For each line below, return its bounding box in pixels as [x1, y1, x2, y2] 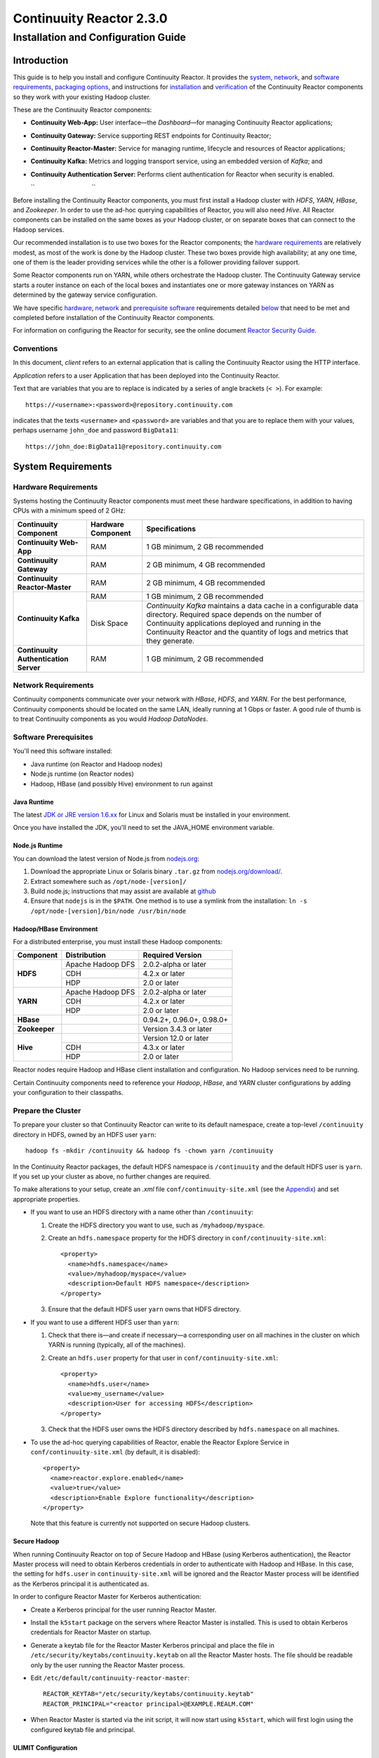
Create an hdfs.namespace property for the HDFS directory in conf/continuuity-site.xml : [48, 1233, 326, 1242]
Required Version [142, 950, 202, 960]
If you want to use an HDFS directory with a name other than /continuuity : [30, 1208, 254, 1217]
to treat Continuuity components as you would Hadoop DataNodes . [13, 714, 208, 724]
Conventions [13, 344, 58, 354]
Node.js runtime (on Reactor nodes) [30, 770, 135, 778]
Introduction [13, 54, 69, 66]
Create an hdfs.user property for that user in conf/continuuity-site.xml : [48, 1354, 279, 1362]
